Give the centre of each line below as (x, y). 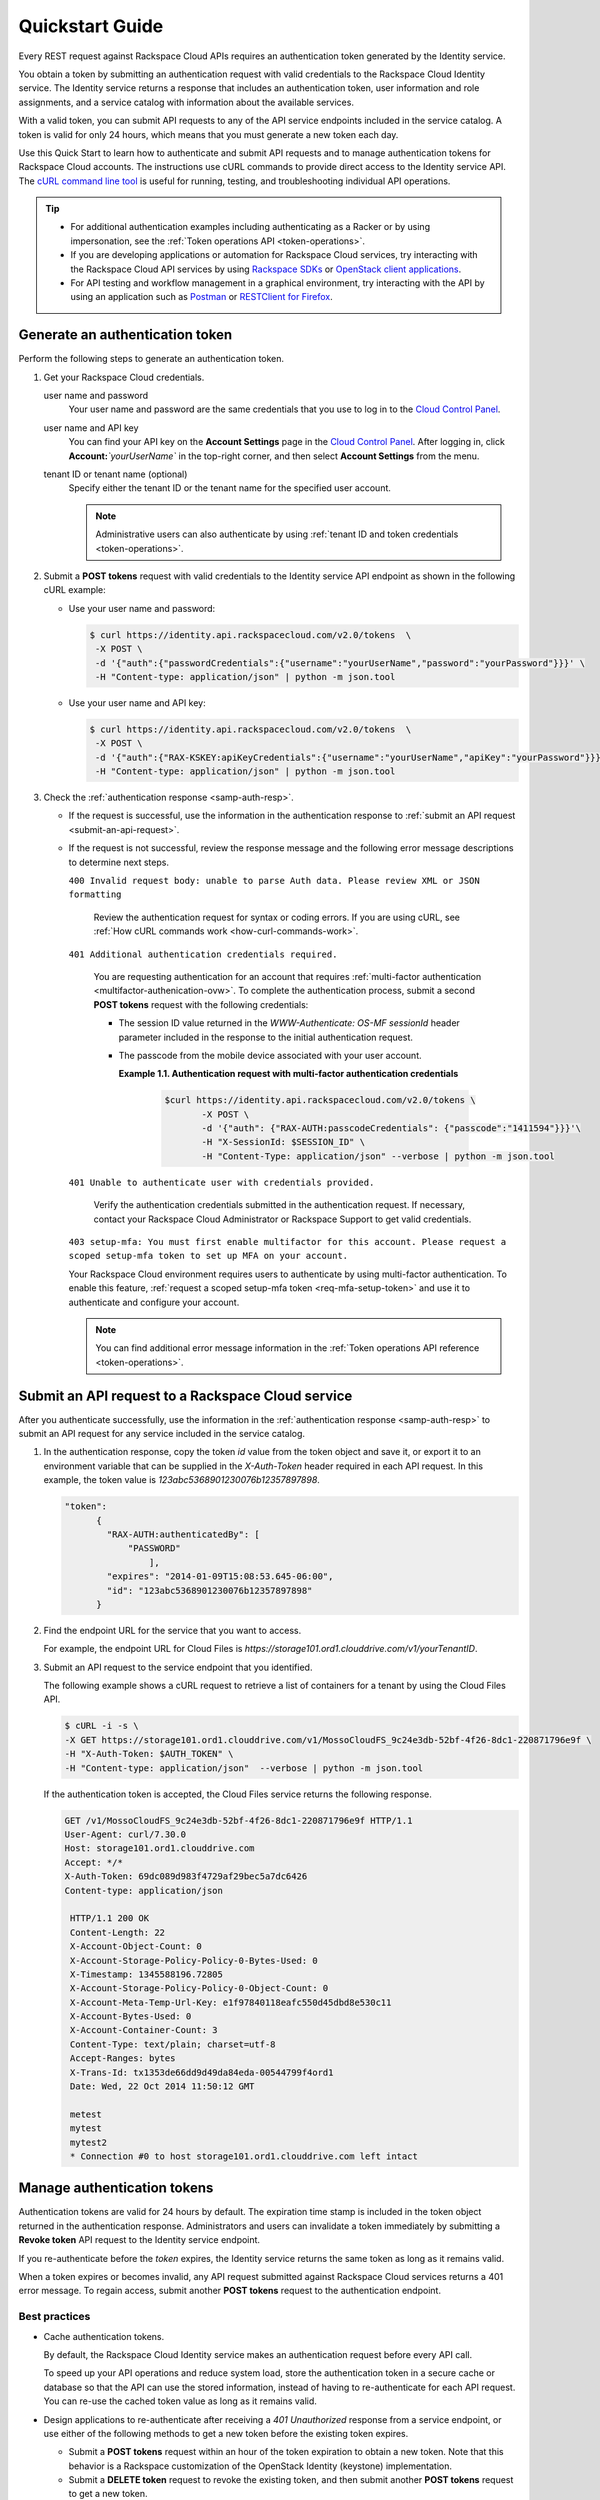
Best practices (54, 2317)
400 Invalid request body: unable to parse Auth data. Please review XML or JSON (274, 881)
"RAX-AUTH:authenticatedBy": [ (183, 1534)
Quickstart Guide (91, 26)
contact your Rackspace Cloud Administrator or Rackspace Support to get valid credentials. (282, 1219)
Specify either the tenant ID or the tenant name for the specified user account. (230, 488)
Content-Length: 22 (117, 1932)
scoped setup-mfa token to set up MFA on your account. (208, 1256)
